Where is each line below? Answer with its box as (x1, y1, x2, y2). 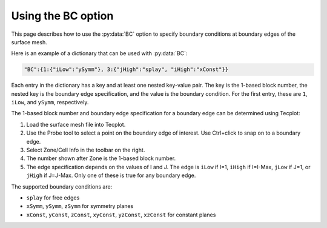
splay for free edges (26, 194, 80, 201)
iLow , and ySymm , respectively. (11, 99, 89, 106)
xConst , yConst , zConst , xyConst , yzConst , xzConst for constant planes (26, 211, 216, 218)
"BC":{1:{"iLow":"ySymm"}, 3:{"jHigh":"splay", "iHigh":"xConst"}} (24, 66, 229, 73)
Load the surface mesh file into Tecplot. (26, 121, 126, 128)
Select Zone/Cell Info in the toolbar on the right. (26, 146, 145, 154)
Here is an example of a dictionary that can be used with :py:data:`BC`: (11, 50, 188, 57)
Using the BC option (11, 9, 114, 22)
